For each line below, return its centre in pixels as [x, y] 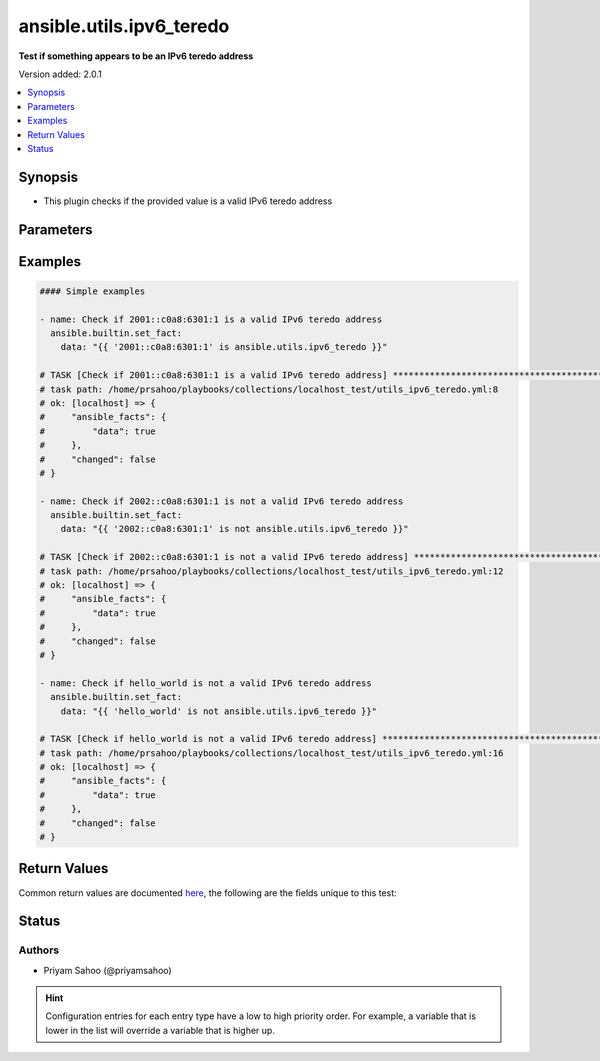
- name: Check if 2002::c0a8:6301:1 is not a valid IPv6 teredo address [221, 501]
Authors [39, 950]
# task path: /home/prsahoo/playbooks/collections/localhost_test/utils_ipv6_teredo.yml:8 [269, 389]
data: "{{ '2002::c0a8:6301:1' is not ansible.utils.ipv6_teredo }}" [234, 529]
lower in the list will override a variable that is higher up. [160, 1030]
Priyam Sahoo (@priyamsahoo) [107, 970]
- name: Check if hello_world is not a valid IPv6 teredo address [205, 683]
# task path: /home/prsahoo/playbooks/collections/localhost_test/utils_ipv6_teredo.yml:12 [271, 571]
